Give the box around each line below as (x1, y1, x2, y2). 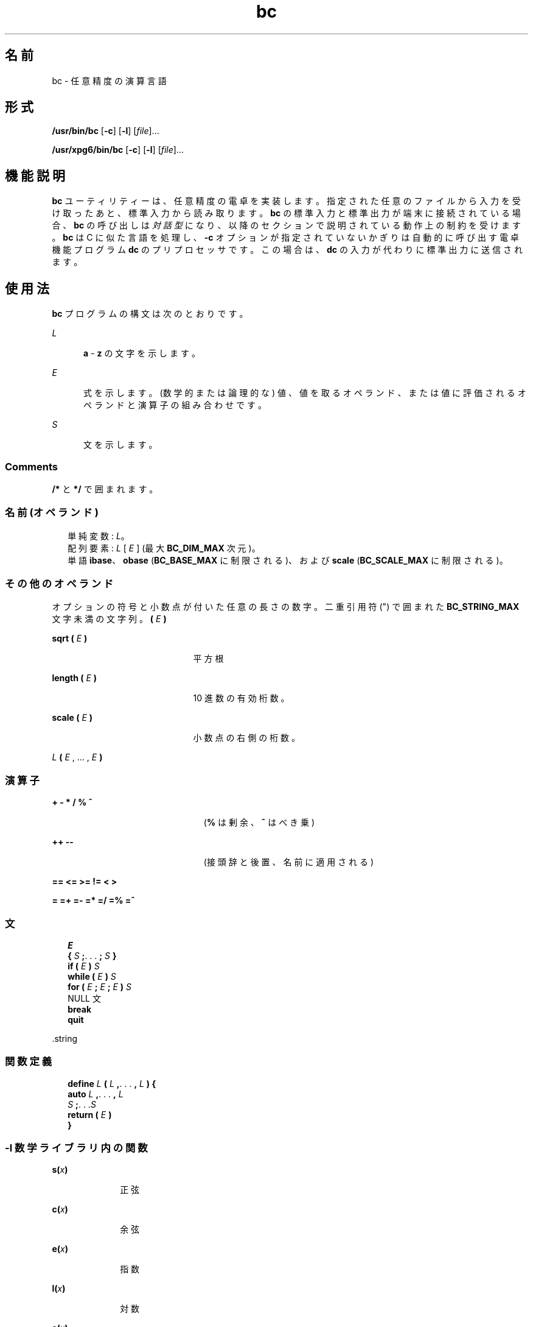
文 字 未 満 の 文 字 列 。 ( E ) (52, 614, 167, 625)
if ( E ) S (68, 960, 100, 971)
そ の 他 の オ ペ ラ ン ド (5, 578, 114, 590)
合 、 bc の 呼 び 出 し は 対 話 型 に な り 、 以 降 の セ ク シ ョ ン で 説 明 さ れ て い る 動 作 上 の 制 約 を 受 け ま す (52, 220, 521, 231)
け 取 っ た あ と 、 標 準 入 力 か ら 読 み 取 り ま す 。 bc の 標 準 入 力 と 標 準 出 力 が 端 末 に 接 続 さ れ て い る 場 (52, 208, 521, 219)
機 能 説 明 (5, 168, 65, 183)
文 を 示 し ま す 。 (83, 439, 158, 450)
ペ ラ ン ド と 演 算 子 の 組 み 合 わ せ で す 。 (83, 400, 266, 411)
